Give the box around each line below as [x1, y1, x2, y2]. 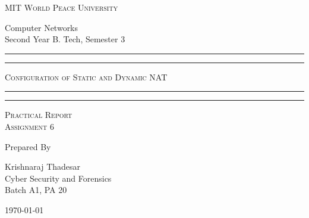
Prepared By [5, 140, 51, 152]
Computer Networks [5, 21, 78, 33]
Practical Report [5, 108, 72, 121]
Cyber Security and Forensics [5, 172, 112, 184]
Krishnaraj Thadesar [5, 160, 81, 173]
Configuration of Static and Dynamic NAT [5, 70, 168, 83]
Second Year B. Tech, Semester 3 [5, 33, 125, 45]
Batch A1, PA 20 [5, 183, 67, 196]
